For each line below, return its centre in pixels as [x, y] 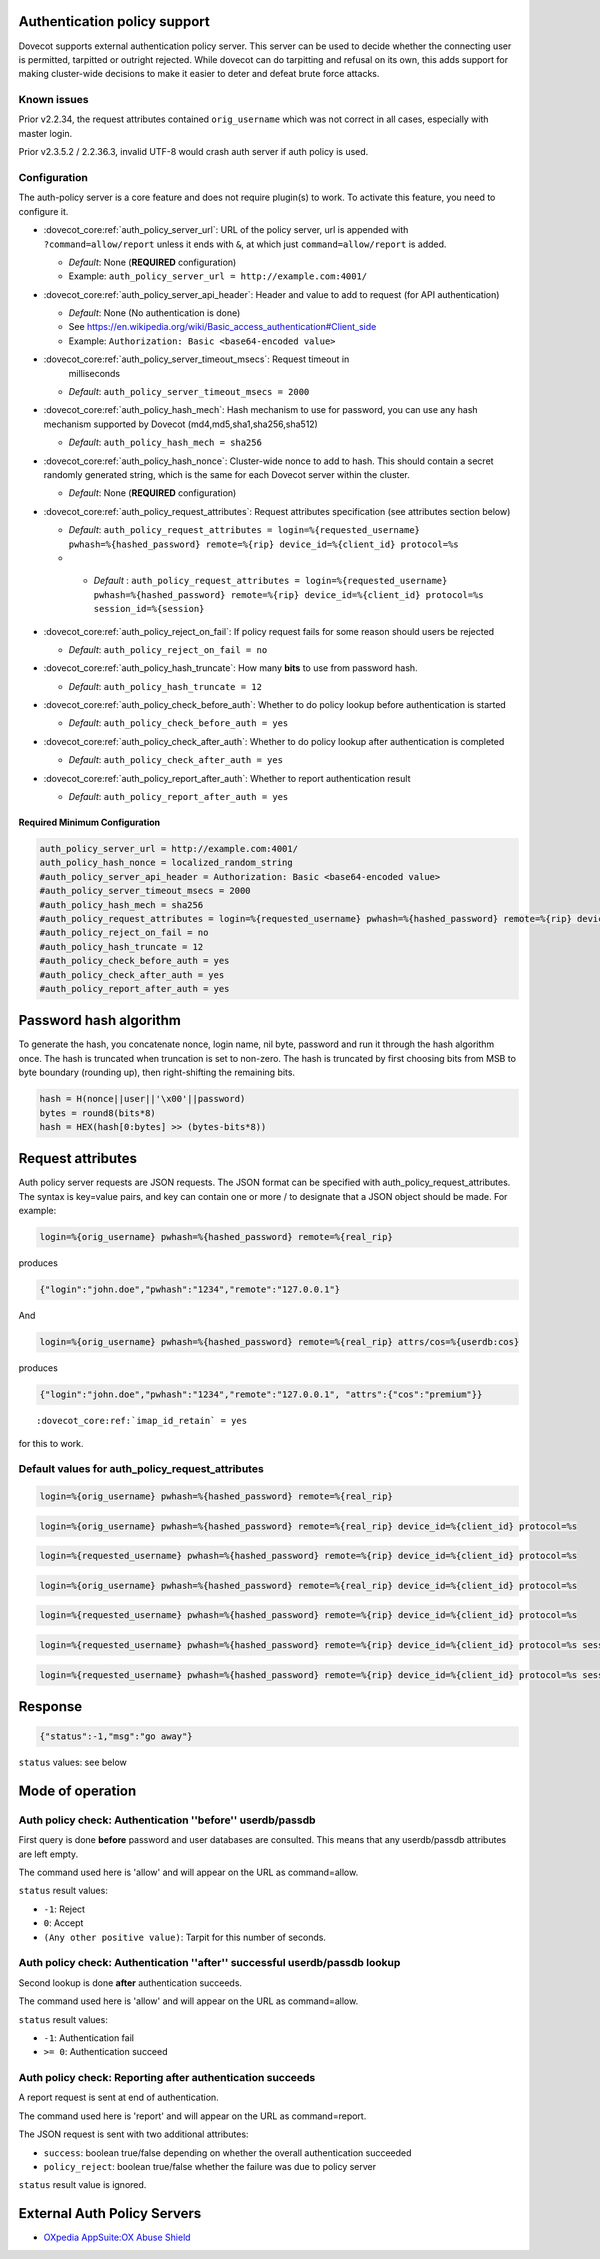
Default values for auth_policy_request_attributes [141, 1469]
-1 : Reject [64, 1909]
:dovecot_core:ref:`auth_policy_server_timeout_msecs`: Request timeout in [196, 359]
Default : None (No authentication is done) [154, 313]
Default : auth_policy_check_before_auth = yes [178, 723]
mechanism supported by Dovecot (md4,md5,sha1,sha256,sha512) [181, 424]
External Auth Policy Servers [110, 2213]
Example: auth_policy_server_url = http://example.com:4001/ [218, 276]
